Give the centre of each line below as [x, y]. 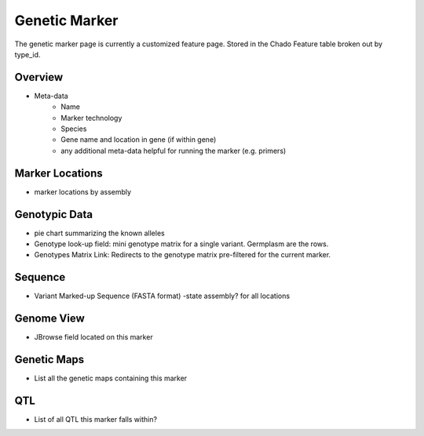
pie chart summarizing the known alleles [99, 233]
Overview [39, 77]
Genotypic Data [54, 214]
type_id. [27, 54]
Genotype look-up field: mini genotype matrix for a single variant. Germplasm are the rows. [181, 244]
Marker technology [91, 118]
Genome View [50, 319]
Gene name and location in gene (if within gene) [139, 140]
